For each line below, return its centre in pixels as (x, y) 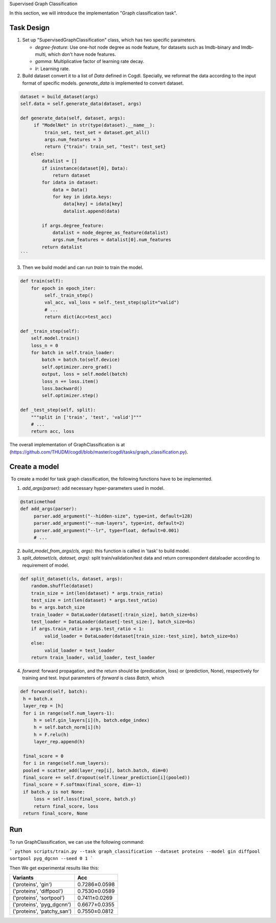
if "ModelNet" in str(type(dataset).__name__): (94, 125)
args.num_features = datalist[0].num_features (112, 240)
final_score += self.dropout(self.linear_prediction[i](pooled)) (107, 778)
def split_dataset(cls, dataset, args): (71, 579)
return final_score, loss (66, 806)
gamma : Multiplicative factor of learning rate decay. (90, 61)
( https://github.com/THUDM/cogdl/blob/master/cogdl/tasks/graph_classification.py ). (99, 452)
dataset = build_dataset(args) (60, 96)
